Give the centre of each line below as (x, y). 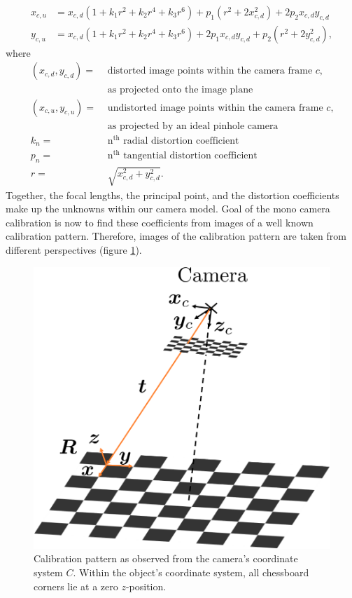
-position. (146, 586)
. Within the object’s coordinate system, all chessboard (191, 572)
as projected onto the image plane (180, 89)
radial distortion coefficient (181, 141)
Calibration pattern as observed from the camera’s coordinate (166, 558)
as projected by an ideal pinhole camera (193, 126)
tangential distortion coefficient (190, 156)
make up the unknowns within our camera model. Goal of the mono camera (168, 209)
